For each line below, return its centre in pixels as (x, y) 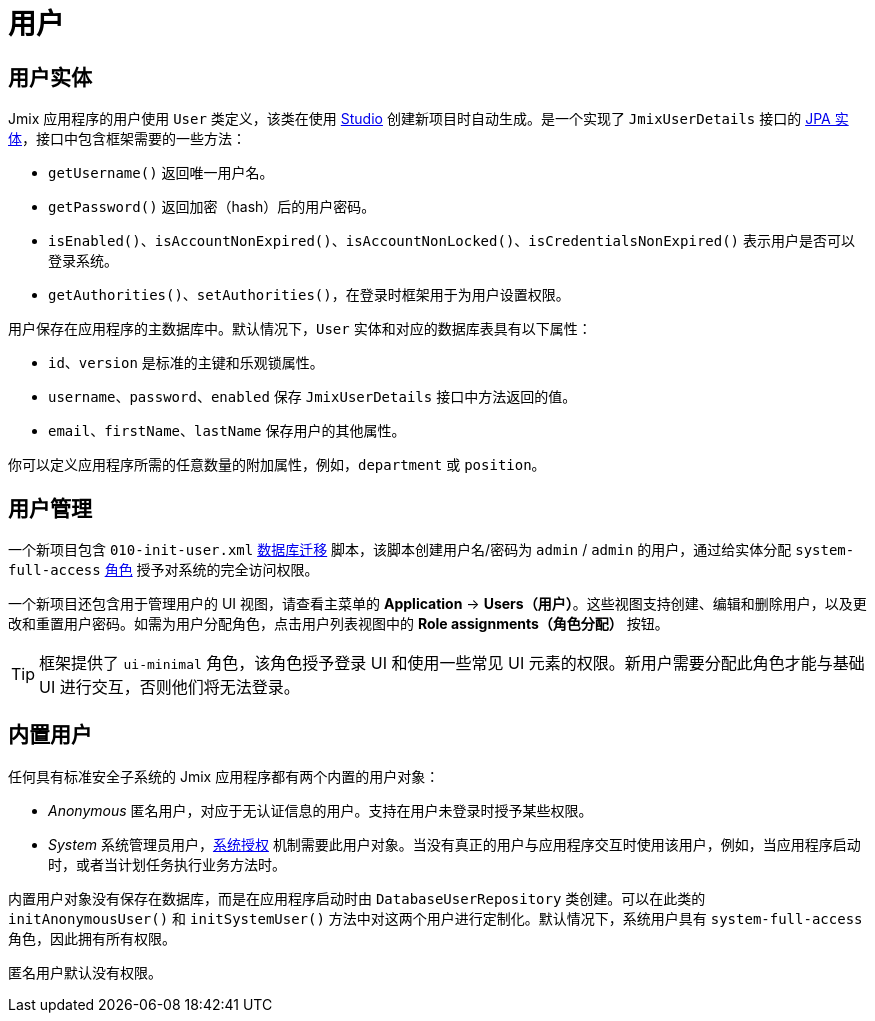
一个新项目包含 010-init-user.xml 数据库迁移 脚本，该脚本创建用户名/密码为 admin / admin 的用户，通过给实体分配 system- (431, 550)
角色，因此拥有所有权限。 (92, 938)
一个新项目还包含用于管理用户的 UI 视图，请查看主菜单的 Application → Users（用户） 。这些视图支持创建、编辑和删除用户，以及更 (437, 604)
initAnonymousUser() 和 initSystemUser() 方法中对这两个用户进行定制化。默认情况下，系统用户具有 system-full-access (435, 918)
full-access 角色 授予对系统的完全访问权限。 (163, 570)
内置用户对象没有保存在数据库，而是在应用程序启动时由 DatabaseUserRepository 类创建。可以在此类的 (357, 898)
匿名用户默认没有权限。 (85, 972)
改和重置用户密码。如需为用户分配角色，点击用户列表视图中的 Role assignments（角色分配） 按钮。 (338, 624)
